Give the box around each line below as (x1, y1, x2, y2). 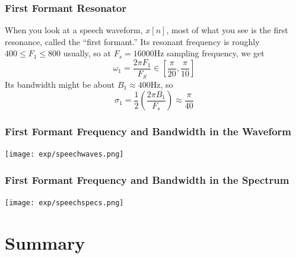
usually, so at (63, 47, 111, 59)
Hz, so (150, 78, 173, 90)
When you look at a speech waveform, (5, 24, 143, 36)
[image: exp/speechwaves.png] (5, 150, 124, 159)
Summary (5, 231, 85, 255)
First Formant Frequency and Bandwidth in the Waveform (5, 124, 291, 139)
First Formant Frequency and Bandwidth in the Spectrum (5, 172, 289, 187)
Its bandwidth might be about (5, 78, 115, 90)
